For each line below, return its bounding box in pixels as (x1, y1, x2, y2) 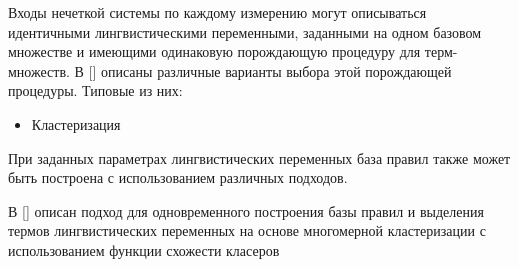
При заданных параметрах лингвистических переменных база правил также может (8, 147, 511, 168)
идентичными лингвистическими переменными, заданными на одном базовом (8, 21, 482, 42)
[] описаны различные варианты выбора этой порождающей (88, 60, 452, 81)
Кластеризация (31, 113, 121, 134)
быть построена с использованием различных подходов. (8, 167, 348, 188)
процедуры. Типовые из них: (8, 80, 183, 101)
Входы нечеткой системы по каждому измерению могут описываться (8, 2, 427, 22)
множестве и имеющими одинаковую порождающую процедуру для (8, 41, 421, 62)
